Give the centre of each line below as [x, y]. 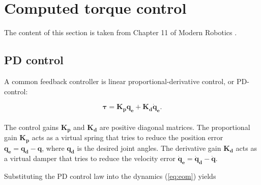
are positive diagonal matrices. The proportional [175, 127]
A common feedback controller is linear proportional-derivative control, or [119, 81]
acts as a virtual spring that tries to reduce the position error [127, 137]
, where [53, 148]
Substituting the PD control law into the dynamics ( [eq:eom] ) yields [110, 176]
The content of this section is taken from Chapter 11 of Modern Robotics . [121, 32]
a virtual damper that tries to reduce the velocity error [90, 158]
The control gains [32, 127]
